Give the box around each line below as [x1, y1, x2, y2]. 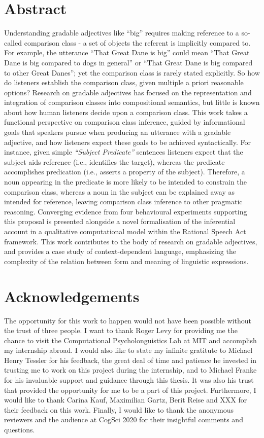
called [4, 37, 22, 48]
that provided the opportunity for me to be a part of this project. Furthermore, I [4, 384, 256, 395]
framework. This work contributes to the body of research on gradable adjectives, [4, 236, 257, 246]
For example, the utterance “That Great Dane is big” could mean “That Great [4, 47, 250, 58]
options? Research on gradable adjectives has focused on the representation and [4, 87, 252, 97]
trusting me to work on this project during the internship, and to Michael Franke [4, 364, 257, 375]
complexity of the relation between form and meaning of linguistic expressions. [4, 255, 249, 266]
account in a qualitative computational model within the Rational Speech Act [4, 226, 246, 236]
